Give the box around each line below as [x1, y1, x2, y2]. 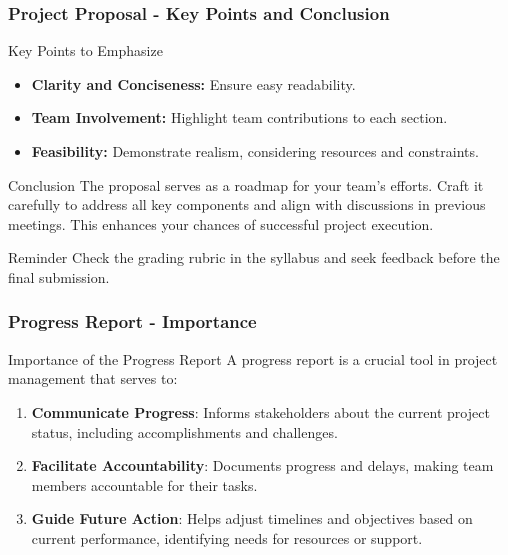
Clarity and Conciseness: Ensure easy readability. [31, 73, 356, 94]
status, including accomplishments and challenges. [31, 421, 338, 442]
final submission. [8, 266, 110, 287]
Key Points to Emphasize [8, 40, 163, 61]
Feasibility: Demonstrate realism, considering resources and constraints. [31, 141, 479, 161]
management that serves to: [8, 368, 178, 389]
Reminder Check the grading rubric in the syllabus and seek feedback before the [8, 247, 500, 268]
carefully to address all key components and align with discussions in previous [8, 194, 486, 215]
